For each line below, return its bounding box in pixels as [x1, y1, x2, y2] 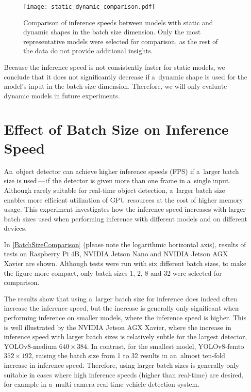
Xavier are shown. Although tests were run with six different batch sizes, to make [4, 258, 247, 268]
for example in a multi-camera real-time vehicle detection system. [4, 379, 200, 389]
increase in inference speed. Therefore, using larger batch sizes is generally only [4, 360, 239, 370]
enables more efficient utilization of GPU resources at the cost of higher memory [4, 194, 243, 204]
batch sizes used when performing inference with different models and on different [4, 213, 247, 223]
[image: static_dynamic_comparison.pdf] [23, 3, 156, 10]
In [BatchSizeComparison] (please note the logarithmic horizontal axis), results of [4, 239, 246, 249]
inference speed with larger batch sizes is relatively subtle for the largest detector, [4, 331, 247, 342]
